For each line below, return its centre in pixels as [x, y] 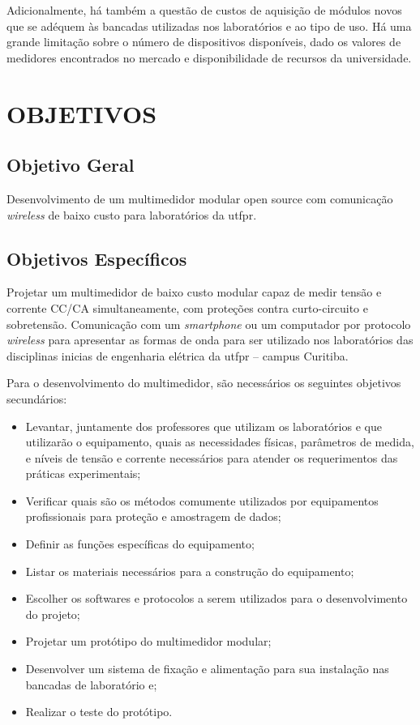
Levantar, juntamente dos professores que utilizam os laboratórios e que [204, 426]
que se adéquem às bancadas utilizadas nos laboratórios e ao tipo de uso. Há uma [209, 26]
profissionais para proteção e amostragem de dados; [153, 516]
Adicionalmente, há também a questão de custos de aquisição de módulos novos [204, 10]
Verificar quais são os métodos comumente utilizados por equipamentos [202, 500]
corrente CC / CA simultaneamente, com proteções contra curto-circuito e [187, 307]
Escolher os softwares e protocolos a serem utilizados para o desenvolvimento [216, 598]
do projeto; [53, 614]
